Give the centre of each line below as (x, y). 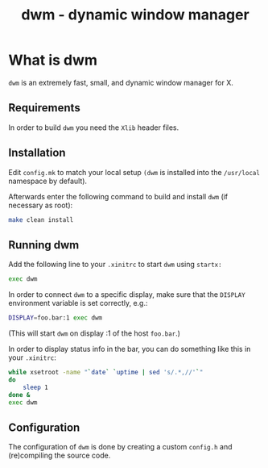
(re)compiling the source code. (60, 455)
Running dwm (44, 245)
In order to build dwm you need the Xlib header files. (94, 127)
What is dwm (53, 60)
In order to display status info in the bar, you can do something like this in (130, 349)
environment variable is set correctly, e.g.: (78, 303)
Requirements (44, 108)
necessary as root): (41, 205)
